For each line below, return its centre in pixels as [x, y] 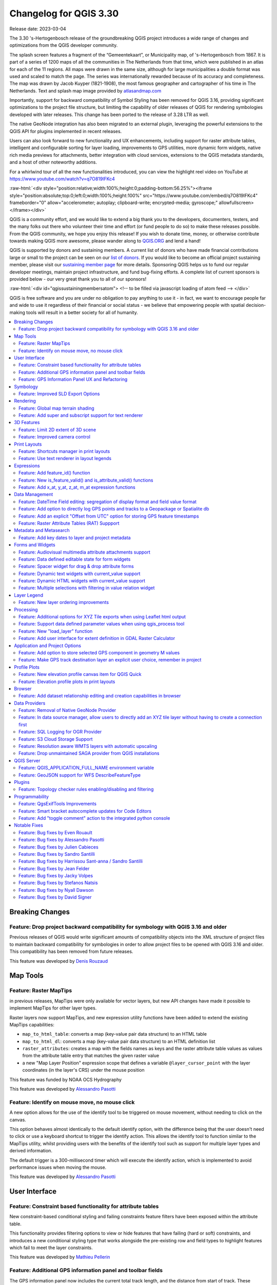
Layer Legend [29, 595]
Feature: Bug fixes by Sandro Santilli [57, 854]
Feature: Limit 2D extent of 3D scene [57, 430]
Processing [26, 610]
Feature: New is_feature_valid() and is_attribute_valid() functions [86, 480]
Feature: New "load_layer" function [56, 631]
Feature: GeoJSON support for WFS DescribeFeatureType [80, 775]
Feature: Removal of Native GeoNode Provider [67, 710]
